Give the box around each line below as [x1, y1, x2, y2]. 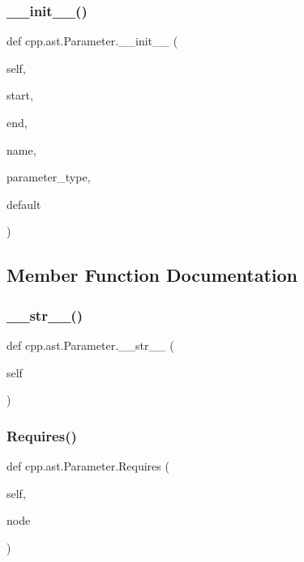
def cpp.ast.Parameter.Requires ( [6, 457, 169, 474]
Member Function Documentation [6, 262, 298, 287]
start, [6, 87, 33, 104]
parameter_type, [6, 168, 91, 185]
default [6, 195, 41, 212]
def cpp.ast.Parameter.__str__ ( [6, 336, 174, 353]
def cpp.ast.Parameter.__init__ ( [6, 32, 178, 49]
